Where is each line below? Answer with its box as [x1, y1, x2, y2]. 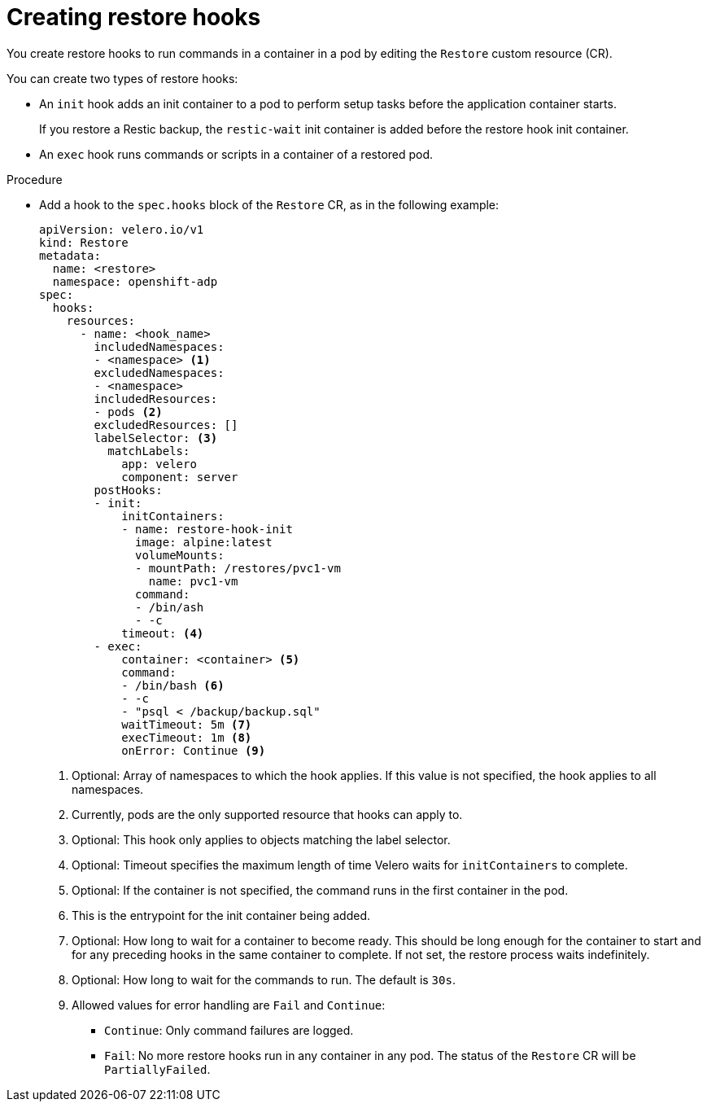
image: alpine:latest [135, 535, 273, 549]
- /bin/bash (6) [121, 678, 225, 692]
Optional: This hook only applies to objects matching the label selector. [72, 832, 451, 847]
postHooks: [94, 483, 163, 497]
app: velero [121, 457, 197, 471]
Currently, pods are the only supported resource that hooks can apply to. [72, 807, 463, 821]
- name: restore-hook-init [121, 522, 293, 536]
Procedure [7, 172, 63, 186]
